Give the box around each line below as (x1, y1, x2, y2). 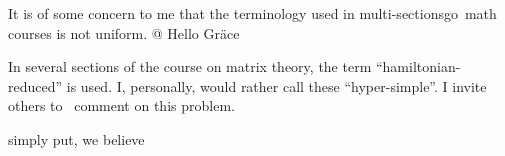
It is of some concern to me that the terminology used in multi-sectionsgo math (8, 3, 497, 23)
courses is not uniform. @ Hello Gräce (8, 22, 240, 43)
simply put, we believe (8, 128, 145, 149)
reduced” (8, 75, 63, 96)
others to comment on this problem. (8, 95, 235, 116)
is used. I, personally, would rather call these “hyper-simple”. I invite (66, 75, 487, 96)
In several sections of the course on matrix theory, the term (8, 56, 372, 77)
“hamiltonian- (375, 56, 461, 77)
